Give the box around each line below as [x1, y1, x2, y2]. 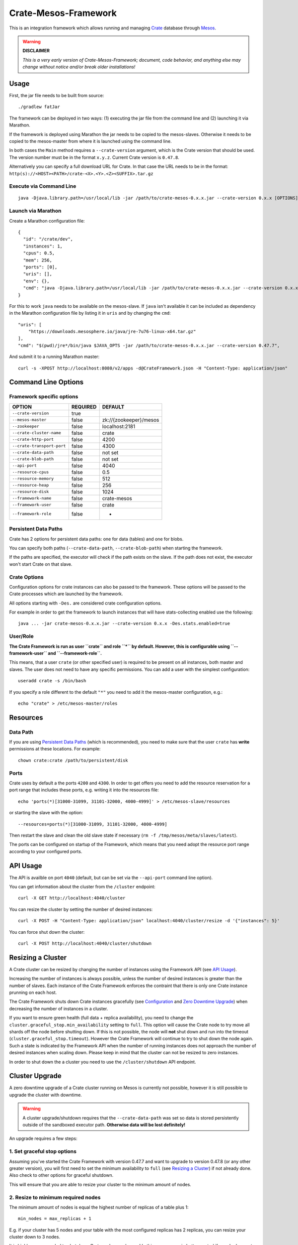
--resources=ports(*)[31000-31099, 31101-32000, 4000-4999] [18, 821, 167, 827]
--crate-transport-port [12, 443, 66, 449]
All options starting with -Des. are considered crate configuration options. [9, 600, 162, 606]
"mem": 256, [23, 257, 52, 263]
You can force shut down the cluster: [9, 929, 85, 935]
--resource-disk [12, 489, 49, 495]
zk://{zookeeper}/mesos [102, 416, 159, 423]
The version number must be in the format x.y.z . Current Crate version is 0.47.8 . [9, 154, 180, 160]
